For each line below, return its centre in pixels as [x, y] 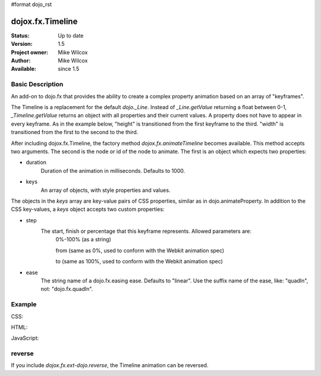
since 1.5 [69, 69]
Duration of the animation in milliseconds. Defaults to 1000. [113, 170]
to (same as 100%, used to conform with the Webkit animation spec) [139, 262]
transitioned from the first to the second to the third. [75, 132]
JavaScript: [25, 338]
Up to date [71, 35]
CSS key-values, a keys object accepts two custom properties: [88, 209]
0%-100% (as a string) [83, 240]
